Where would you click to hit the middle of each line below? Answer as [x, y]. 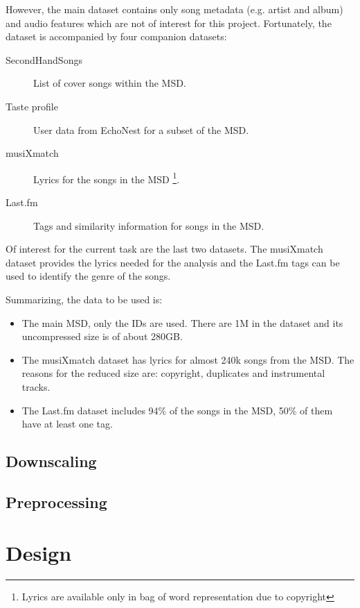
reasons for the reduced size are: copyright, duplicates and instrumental [173, 373]
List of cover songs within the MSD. [110, 83]
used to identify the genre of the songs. [88, 276]
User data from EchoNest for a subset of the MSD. [141, 129]
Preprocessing [56, 501]
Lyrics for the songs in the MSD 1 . [107, 178]
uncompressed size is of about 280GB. [102, 336]
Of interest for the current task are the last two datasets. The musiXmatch [164, 249]
